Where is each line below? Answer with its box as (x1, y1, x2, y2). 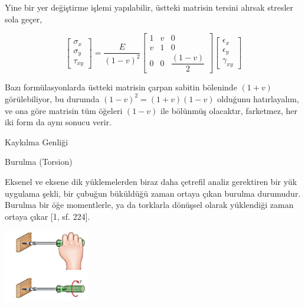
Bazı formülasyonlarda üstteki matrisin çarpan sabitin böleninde (5, 81, 237, 93)
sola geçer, (5, 12, 42, 25)
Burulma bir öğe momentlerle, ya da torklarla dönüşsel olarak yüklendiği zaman (5, 198, 294, 211)
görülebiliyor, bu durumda (5, 92, 100, 105)
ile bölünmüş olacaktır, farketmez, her (160, 104, 297, 116)
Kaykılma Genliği (5, 135, 68, 148)
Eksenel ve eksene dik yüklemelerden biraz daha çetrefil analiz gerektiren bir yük (5, 175, 297, 187)
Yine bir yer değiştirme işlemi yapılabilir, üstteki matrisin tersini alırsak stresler (5, 1, 294, 13)
